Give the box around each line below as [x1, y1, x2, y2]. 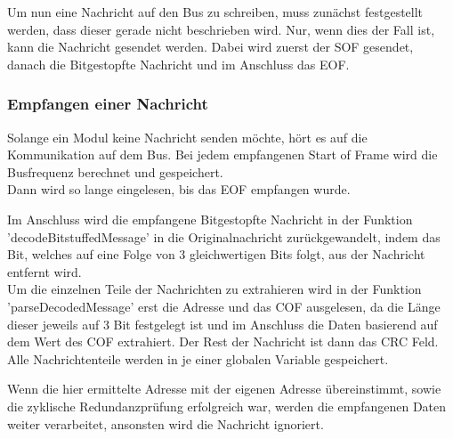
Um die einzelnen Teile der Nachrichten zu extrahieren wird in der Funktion [7, 280, 422, 298]
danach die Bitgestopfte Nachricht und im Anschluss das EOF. [7, 54, 350, 73]
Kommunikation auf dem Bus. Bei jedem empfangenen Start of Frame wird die [7, 145, 438, 164]
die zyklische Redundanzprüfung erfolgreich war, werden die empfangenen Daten [7, 396, 447, 415]
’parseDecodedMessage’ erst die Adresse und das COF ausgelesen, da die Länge [7, 297, 441, 315]
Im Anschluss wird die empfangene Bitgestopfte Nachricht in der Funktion [7, 209, 413, 228]
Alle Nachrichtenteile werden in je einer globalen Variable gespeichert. [7, 349, 389, 368]
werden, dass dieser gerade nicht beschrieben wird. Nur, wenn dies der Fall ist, [7, 20, 435, 38]
